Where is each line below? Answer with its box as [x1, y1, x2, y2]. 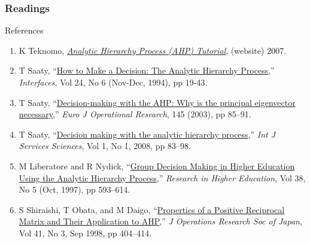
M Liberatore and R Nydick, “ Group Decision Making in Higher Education [19, 159, 295, 172]
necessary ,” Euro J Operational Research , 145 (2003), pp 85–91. [19, 108, 251, 120]
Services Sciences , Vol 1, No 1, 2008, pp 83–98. [19, 139, 191, 152]
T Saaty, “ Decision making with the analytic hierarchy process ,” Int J [19, 127, 276, 140]
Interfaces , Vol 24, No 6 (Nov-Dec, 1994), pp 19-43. [19, 76, 208, 88]
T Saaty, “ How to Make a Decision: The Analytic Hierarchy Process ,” [19, 64, 275, 77]
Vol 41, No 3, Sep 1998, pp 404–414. [19, 226, 152, 239]
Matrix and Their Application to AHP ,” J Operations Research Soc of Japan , [19, 215, 302, 227]
